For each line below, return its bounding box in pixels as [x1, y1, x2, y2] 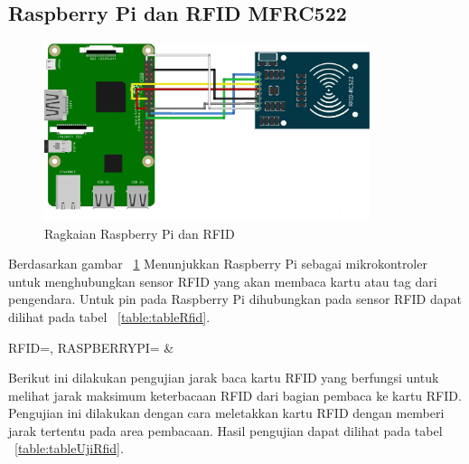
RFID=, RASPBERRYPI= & [8, 337, 174, 356]
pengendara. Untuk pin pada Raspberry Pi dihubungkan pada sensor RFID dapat [8, 289, 462, 308]
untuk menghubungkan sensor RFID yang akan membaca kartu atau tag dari [8, 271, 437, 290]
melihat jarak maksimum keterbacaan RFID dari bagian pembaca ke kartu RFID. [8, 385, 462, 404]
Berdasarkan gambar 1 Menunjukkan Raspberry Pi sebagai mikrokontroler [8, 254, 427, 273]
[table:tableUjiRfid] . [14, 439, 124, 458]
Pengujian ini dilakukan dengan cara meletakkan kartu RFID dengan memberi [8, 403, 445, 422]
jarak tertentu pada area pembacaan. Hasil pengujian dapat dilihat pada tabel [8, 421, 443, 440]
